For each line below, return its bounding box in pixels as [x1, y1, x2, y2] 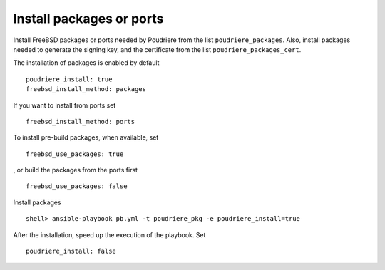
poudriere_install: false [26, 247, 117, 256]
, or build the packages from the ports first [13, 166, 138, 175]
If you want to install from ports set [13, 100, 116, 110]
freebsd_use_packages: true [26, 150, 124, 158]
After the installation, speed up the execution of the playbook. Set [13, 230, 206, 239]
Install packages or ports [13, 11, 164, 26]
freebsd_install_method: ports [26, 118, 135, 125]
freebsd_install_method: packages [26, 85, 146, 93]
